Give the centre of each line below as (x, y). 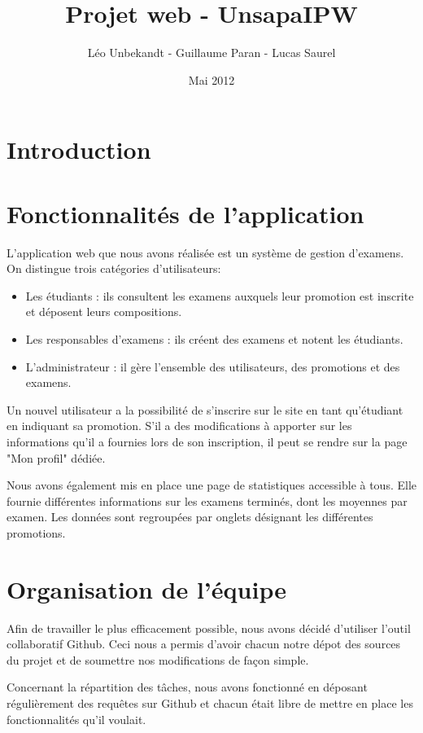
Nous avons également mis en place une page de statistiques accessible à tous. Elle (212, 485)
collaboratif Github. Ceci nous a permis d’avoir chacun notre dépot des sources (204, 644)
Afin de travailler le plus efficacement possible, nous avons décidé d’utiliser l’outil (209, 628)
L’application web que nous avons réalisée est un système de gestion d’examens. (205, 252)
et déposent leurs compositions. (104, 312)
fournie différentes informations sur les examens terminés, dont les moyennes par (207, 500)
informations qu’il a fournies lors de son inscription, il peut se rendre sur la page (207, 441)
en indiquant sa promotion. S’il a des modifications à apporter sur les (179, 426)
